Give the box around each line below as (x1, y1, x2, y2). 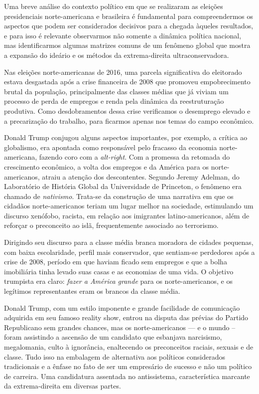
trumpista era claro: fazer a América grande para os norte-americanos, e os (4, 276, 233, 286)
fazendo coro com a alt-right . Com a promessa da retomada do (39, 152, 230, 162)
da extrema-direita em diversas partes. (4, 381, 121, 391)
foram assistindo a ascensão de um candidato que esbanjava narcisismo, (4, 332, 222, 342)
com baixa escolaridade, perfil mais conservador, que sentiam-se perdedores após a (4, 246, 255, 257)
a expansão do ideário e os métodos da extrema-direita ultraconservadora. (4, 49, 229, 60)
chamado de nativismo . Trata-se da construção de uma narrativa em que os (4, 191, 234, 201)
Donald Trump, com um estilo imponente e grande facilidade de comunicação (4, 302, 240, 313)
